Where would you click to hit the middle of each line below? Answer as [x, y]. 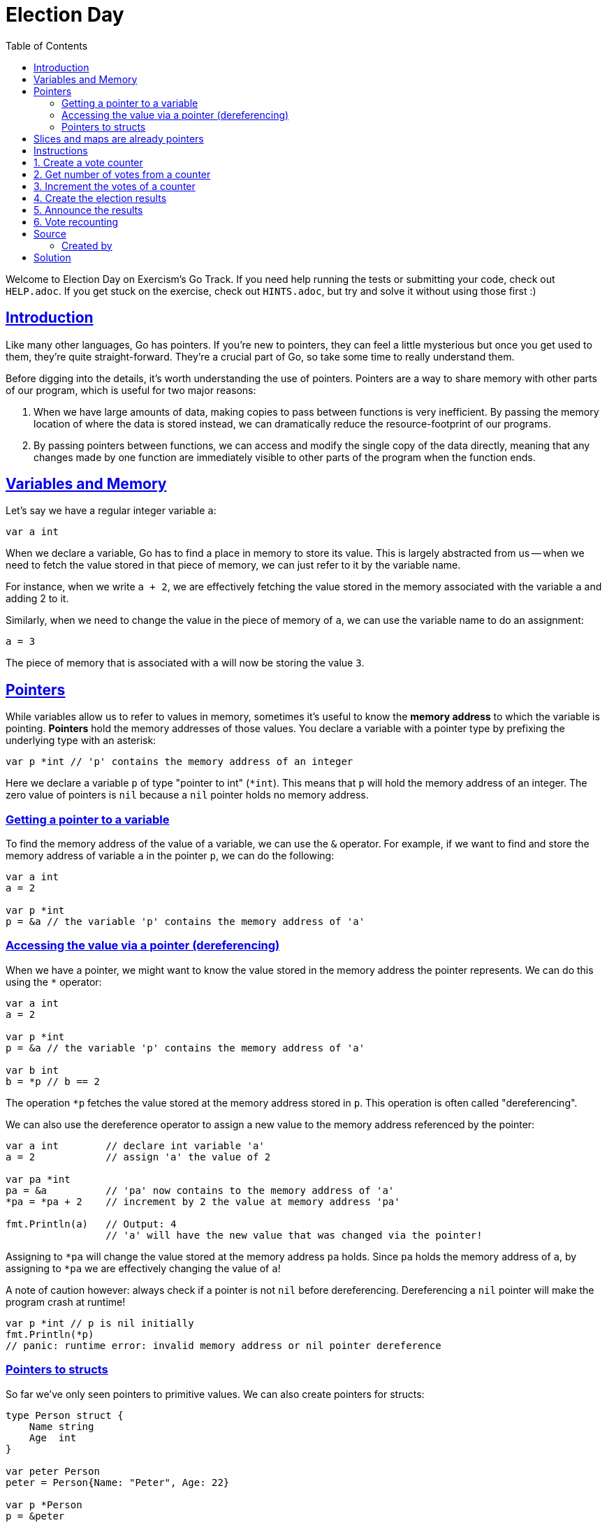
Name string [61, 1426]
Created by [87, 245]
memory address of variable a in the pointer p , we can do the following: [170, 856]
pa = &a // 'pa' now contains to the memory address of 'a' [200, 1190]
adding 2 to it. [37, 599]
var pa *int [38, 1179]
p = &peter [35, 1516]
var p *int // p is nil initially [100, 1323]
